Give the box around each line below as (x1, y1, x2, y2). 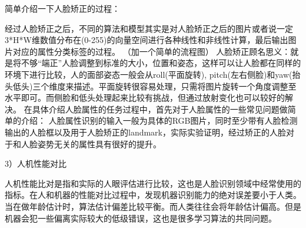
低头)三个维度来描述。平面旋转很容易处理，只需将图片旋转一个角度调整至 (12, 80, 297, 92)
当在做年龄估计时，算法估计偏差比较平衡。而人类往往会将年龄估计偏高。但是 (5, 200, 301, 212)
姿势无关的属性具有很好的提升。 (37, 137, 161, 150)
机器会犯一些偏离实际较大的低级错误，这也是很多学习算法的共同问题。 (5, 212, 277, 224)
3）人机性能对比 (5, 157, 66, 170)
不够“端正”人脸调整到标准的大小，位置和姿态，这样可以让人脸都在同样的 (21, 57, 301, 69)
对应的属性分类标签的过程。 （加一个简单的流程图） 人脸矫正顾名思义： (12, 45, 291, 57)
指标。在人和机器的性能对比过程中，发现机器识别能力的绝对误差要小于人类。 (5, 189, 301, 201)
